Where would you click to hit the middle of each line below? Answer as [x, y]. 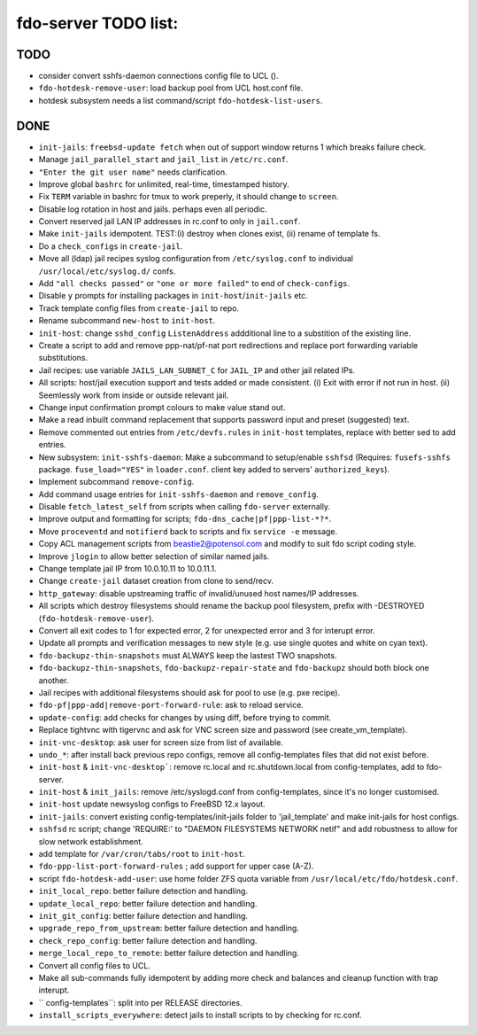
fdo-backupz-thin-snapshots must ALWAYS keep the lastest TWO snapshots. [188, 655]
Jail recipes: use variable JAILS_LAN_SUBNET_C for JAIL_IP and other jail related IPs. [197, 370]
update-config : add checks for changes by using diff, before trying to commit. [185, 717]
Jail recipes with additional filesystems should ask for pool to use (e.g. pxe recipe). [189, 692]
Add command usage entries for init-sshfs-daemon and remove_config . [178, 494]
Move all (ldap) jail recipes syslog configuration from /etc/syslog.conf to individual [196, 259]
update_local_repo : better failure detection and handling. [148, 903]
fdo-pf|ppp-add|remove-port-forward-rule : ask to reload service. [171, 705]
